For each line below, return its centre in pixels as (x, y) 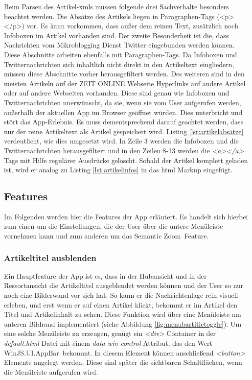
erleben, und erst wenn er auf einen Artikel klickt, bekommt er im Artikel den (121, 304)
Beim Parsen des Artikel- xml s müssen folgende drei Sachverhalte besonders (116, 6)
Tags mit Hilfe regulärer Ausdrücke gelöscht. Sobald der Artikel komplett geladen (126, 160)
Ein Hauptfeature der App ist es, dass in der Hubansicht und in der (105, 275)
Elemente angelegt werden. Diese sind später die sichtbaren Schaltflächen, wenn (123, 362)
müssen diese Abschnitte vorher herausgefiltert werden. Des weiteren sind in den (124, 74)
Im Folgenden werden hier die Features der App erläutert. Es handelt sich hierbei (126, 216)
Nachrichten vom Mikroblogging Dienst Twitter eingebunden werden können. (119, 45)
